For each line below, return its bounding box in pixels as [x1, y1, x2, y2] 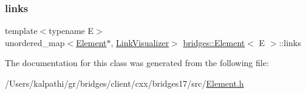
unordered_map [5, 36, 65, 49]
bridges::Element [183, 36, 245, 49]
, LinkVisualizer [110, 36, 169, 49]
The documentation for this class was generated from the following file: [5, 56, 269, 69]
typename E [49, 24, 94, 37]
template [5, 24, 38, 37]
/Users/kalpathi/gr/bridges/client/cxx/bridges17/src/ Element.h [5, 77, 244, 89]
